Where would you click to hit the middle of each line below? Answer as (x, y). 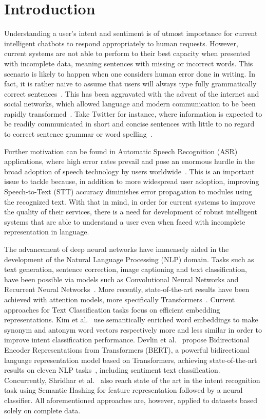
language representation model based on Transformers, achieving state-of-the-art (131, 360)
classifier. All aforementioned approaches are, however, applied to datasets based (131, 400)
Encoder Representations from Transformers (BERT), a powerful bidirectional (127, 349)
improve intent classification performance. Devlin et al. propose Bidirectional (127, 340)
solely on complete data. (42, 410)
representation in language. (47, 232)
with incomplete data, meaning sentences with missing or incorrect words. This (129, 63)
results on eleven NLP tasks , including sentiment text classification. (112, 370)
